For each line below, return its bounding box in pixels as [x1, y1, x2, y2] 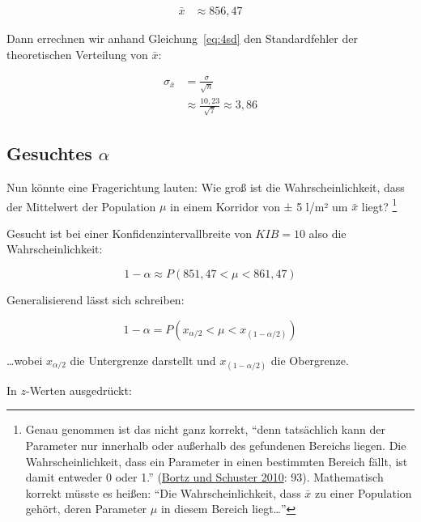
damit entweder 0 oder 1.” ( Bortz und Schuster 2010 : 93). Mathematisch [25, 469, 384, 486]
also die [308, 224, 347, 241]
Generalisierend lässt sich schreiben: [6, 291, 185, 308]
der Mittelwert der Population [6, 197, 156, 214]
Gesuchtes [6, 141, 92, 166]
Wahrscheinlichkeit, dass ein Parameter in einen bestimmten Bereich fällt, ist [25, 452, 408, 469]
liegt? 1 [361, 195, 398, 214]
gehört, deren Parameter [25, 500, 147, 517]
